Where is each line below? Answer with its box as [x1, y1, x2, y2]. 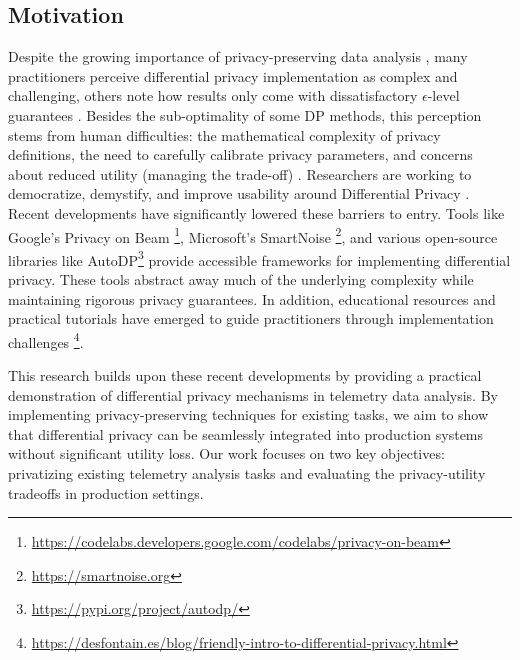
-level [427, 85, 460, 106]
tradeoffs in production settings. [8, 482, 204, 503]
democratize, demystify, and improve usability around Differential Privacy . [8, 183, 470, 204]
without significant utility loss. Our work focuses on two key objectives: [8, 443, 445, 464]
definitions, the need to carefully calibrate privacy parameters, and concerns [8, 144, 473, 165]
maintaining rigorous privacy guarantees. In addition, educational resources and [8, 288, 496, 309]
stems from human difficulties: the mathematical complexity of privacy [8, 124, 441, 145]
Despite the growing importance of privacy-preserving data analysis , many [8, 46, 468, 67]
